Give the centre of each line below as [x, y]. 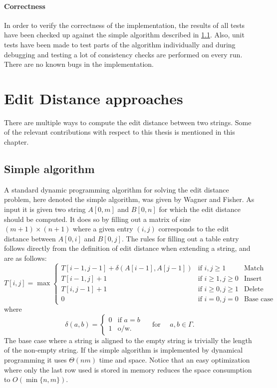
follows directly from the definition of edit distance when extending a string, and [127, 248]
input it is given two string [45, 209]
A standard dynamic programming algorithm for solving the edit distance [117, 189]
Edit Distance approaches [94, 98]
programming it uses [35, 360]
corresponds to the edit [194, 229]
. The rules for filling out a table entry [180, 238]
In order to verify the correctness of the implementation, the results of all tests [125, 25]
